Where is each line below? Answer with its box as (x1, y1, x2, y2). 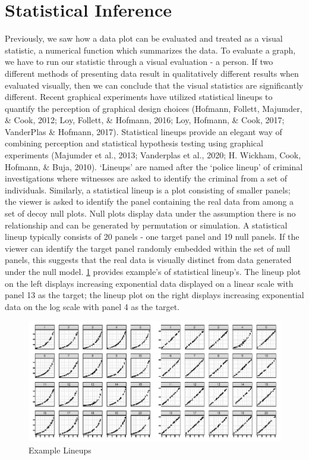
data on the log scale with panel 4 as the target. (5, 300, 180, 312)
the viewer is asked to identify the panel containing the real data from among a (5, 195, 294, 208)
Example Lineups (29, 443, 92, 456)
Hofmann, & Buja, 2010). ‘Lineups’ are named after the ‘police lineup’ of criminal (5, 160, 303, 173)
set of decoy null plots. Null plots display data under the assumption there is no (5, 207, 296, 220)
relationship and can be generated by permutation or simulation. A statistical (5, 218, 288, 231)
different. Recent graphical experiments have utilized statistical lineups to (5, 90, 273, 103)
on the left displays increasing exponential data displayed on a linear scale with (5, 277, 294, 289)
